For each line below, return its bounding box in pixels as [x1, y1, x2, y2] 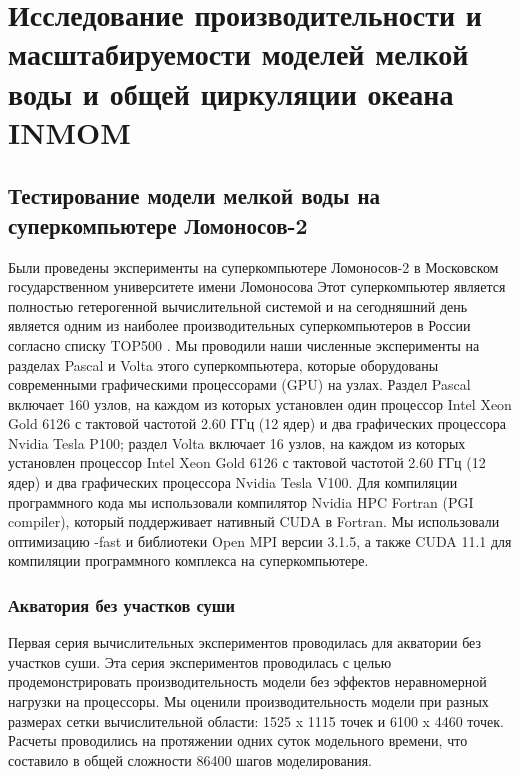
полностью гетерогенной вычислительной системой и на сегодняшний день [8, 295, 468, 316]
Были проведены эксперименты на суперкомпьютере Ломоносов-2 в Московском [8, 256, 499, 277]
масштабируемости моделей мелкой [8, 33, 469, 74]
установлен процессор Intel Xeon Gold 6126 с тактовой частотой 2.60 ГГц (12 [8, 452, 486, 473]
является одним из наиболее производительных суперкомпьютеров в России [8, 315, 471, 336]
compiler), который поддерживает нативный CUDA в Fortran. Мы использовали [8, 511, 500, 532]
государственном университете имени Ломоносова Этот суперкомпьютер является [8, 276, 506, 297]
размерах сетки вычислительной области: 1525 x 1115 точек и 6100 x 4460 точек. [8, 710, 504, 731]
